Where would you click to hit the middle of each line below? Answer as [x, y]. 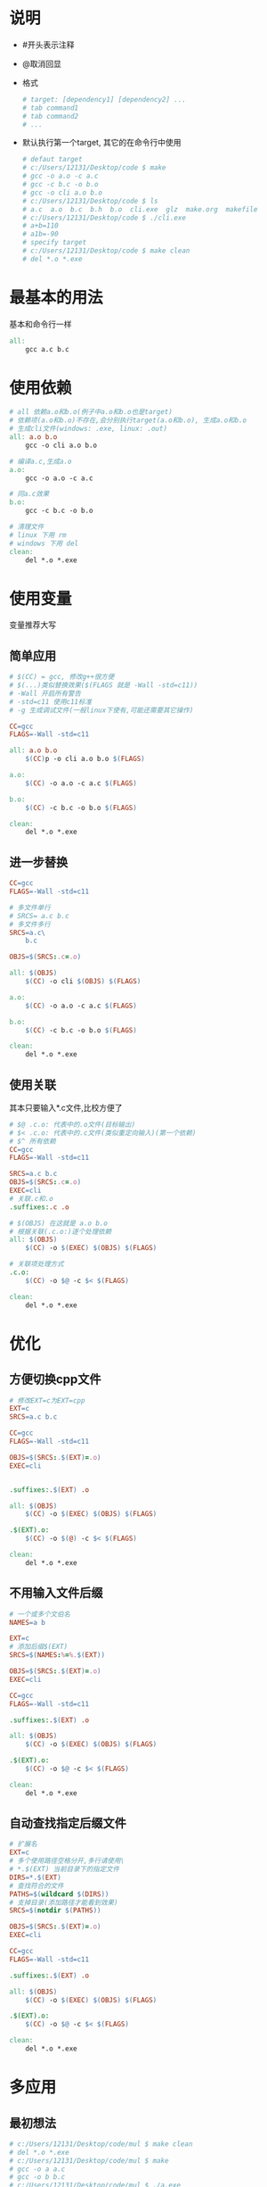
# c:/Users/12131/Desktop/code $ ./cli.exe [104, 218]
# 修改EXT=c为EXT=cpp [47, 1400]
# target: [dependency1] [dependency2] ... [104, 99]
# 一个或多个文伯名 [40, 1614]
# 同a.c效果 [29, 494]
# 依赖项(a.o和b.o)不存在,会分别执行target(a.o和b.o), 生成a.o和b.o [128, 420]
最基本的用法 [57, 298]
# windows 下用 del [44, 543]
